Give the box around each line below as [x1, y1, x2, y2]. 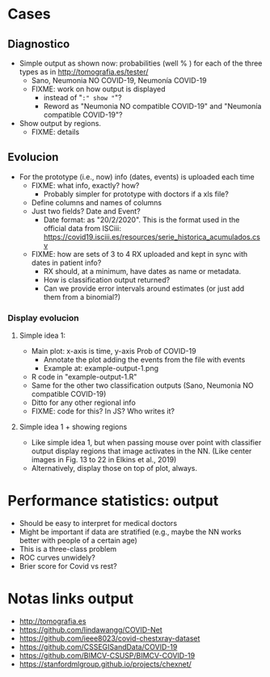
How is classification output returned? [43, 275, 171, 284]
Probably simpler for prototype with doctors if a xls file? [43, 189, 230, 199]
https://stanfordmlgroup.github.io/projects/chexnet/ [19, 659, 192, 669]
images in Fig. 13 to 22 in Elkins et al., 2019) [31, 455, 177, 465]
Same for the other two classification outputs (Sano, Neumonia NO [31, 381, 254, 390]
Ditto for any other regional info [31, 397, 137, 408]
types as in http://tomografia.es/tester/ [19, 67, 149, 77]
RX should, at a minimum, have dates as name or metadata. [43, 266, 242, 275]
